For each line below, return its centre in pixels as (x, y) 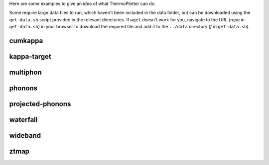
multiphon (25, 73)
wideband (25, 136)
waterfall (23, 120)
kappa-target (30, 56)
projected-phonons (40, 104)
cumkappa (26, 40)
